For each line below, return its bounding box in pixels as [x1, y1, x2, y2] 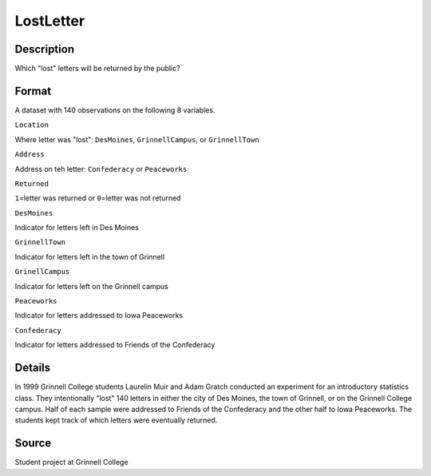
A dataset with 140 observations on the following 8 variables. [14, 105, 215, 115]
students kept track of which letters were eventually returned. [14, 415, 218, 425]
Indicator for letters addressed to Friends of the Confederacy [14, 340, 215, 350]
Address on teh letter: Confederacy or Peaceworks [14, 164, 188, 173]
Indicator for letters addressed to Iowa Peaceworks [14, 311, 184, 320]
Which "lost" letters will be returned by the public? [14, 64, 180, 73]
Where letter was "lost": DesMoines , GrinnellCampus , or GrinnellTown [14, 134, 259, 144]
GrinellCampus [14, 268, 70, 276]
